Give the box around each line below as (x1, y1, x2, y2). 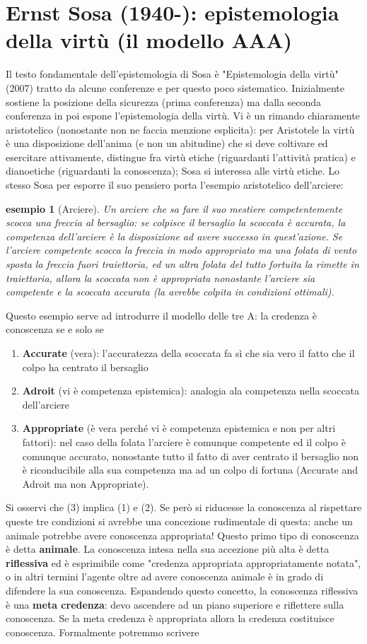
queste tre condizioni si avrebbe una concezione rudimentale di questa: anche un (6, 513, 353, 528)
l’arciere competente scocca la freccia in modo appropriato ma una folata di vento (6, 242, 357, 257)
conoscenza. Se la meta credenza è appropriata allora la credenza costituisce (6, 611, 334, 626)
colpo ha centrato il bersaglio (22, 359, 148, 374)
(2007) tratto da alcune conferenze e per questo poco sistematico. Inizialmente (6, 80, 345, 95)
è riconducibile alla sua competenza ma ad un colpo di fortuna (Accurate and (22, 462, 359, 477)
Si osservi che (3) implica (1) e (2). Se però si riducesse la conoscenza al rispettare (6, 500, 362, 515)
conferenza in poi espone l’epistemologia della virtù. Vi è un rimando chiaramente (6, 108, 360, 123)
